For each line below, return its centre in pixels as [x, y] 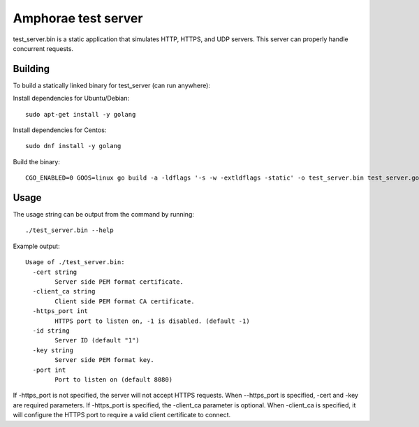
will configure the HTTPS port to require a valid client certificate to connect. [122, 415]
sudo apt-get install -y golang [81, 114]
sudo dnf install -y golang [73, 146]
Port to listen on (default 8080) [114, 379]
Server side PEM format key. [105, 360]
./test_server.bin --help [70, 230]
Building [31, 69]
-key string [53, 350]
